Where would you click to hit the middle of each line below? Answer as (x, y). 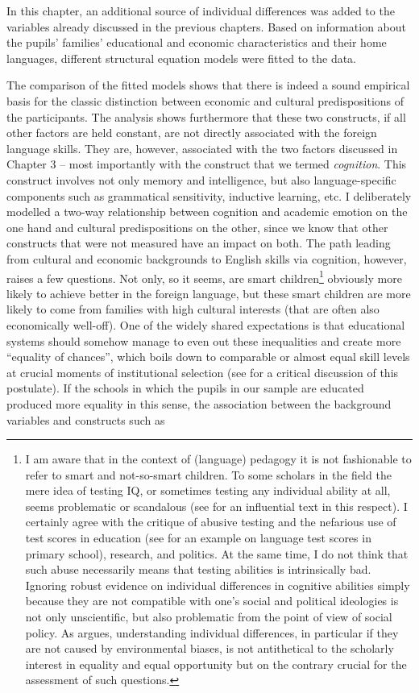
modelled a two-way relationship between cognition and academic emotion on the (207, 212)
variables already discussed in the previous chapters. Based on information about (207, 26)
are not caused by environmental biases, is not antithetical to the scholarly (209, 648)
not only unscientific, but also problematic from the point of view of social (209, 617)
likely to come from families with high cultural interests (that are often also (193, 309)
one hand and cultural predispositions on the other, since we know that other (197, 227)
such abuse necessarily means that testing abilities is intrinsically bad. (198, 569)
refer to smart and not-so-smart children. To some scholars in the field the (208, 474)
